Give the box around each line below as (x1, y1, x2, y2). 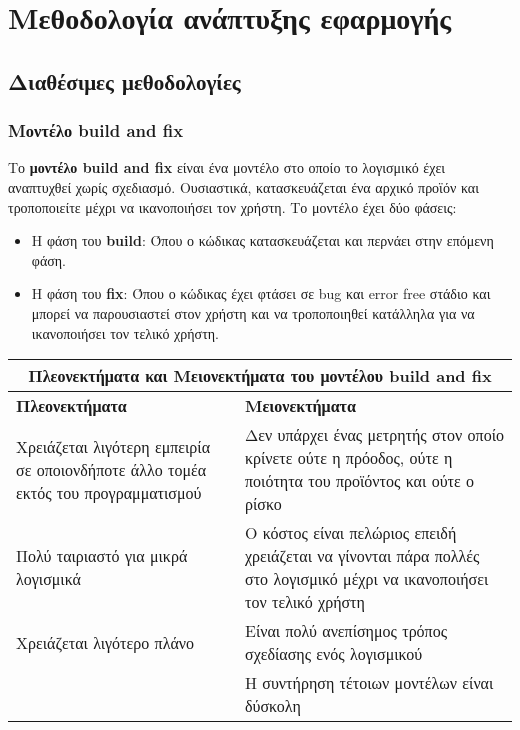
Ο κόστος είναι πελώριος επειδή (245, 521, 457, 545)
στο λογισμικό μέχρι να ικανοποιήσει (245, 567, 489, 591)
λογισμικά (16, 567, 81, 591)
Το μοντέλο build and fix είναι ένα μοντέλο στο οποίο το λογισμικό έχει (8, 157, 446, 178)
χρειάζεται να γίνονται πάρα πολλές (245, 544, 480, 568)
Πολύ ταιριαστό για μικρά (16, 544, 188, 568)
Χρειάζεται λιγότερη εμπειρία (16, 434, 211, 458)
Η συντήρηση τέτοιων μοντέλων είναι (245, 671, 494, 695)
